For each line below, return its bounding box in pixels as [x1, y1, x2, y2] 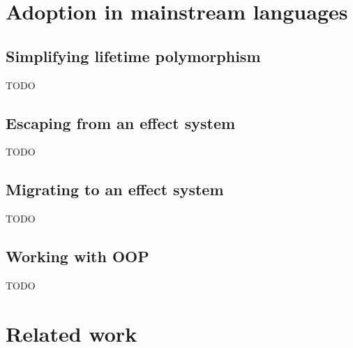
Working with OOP [6, 245, 149, 267]
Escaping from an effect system [6, 112, 236, 133]
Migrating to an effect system [6, 179, 224, 200]
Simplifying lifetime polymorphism [6, 45, 261, 66]
